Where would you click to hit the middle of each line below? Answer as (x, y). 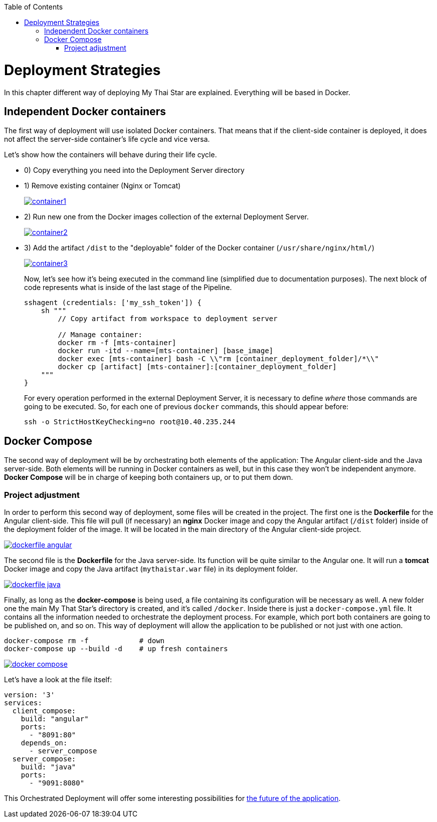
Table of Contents (34, 7)
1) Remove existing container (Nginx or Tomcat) (102, 186)
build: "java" (48, 767)
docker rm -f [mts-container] (117, 343)
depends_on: (44, 743)
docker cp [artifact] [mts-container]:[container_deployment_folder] (197, 367)
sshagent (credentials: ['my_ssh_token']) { (113, 303)
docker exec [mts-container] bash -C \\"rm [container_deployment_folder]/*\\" (218, 359)
